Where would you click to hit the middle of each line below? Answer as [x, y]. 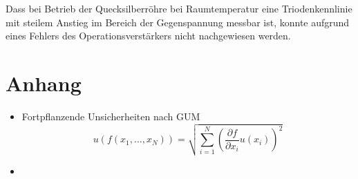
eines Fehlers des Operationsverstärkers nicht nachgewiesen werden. [148, 36]
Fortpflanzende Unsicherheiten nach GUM [111, 116]
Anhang [44, 83]
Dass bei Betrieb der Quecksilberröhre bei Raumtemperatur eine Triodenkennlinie [179, 8]
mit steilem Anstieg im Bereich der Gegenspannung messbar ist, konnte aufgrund [178, 22]
